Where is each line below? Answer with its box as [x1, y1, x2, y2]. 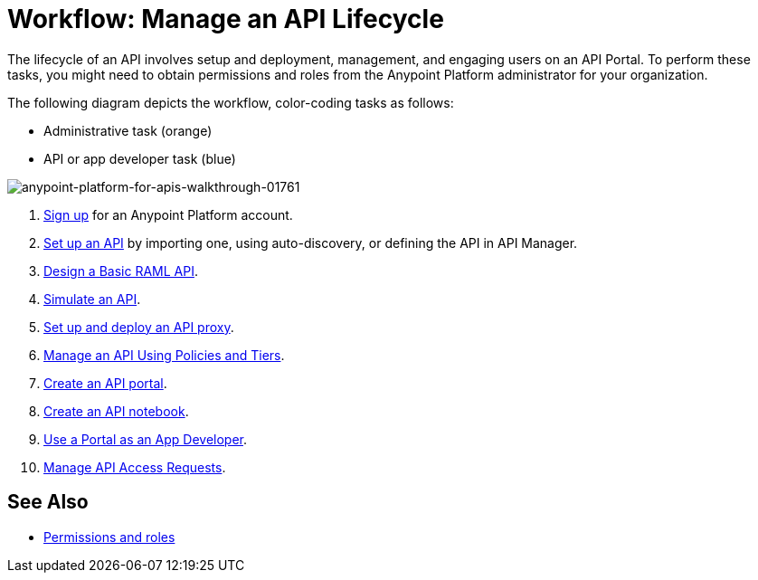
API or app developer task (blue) [43, 150, 236, 166]
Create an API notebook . [43, 403, 189, 419]
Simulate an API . [43, 290, 141, 307]
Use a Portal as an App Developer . [43, 431, 248, 447]
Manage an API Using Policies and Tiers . [43, 347, 285, 363]
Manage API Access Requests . [43, 459, 226, 475]
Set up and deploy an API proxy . [43, 319, 234, 335]
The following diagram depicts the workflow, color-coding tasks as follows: [7, 94, 454, 110]
